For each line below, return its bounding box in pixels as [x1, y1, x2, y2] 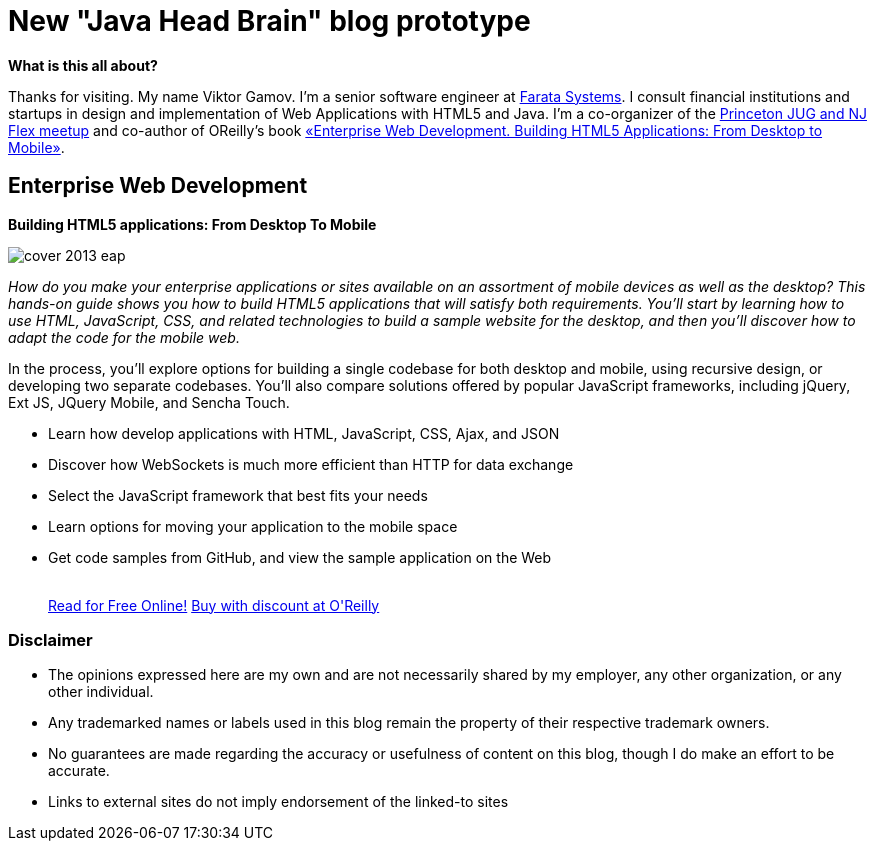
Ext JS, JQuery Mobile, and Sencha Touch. [8, 393, 290, 411]
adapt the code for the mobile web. [8, 328, 240, 346]
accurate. [48, 762, 110, 780]
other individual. [48, 683, 154, 701]
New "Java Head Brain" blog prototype [8, 4, 531, 38]
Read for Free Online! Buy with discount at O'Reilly [48, 596, 380, 614]
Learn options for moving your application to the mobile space [48, 517, 458, 535]
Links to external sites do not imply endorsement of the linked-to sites [48, 793, 509, 811]
